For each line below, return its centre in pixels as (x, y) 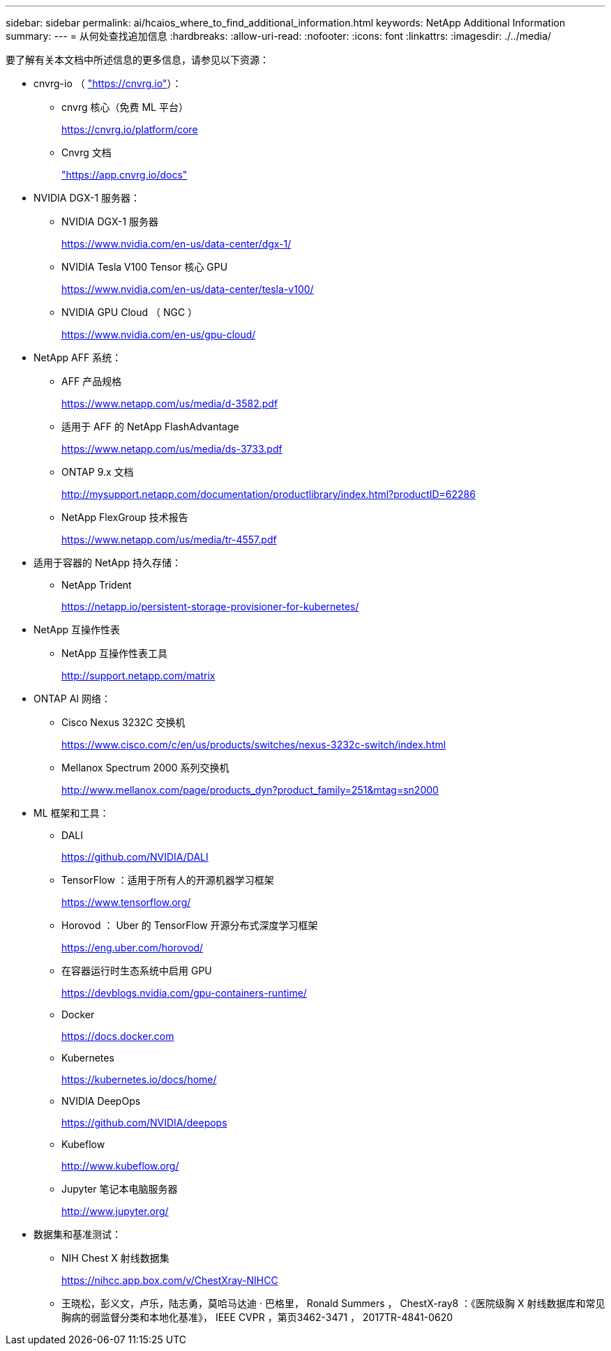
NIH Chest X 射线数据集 (115, 1258)
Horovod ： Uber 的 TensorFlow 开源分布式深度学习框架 (190, 925)
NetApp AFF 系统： (78, 357)
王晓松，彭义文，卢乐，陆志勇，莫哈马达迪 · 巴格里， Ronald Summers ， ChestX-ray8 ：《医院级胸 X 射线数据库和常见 (333, 1303)
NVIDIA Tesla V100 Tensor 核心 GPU (145, 267)
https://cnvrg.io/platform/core (130, 129)
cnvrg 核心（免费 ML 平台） (125, 107)
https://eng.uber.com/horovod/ (133, 948)
